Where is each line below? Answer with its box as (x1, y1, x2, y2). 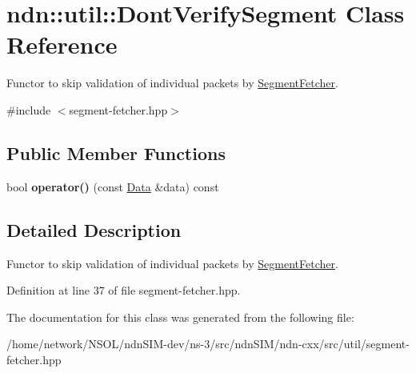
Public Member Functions (6, 140, 226, 165)
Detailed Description (6, 217, 182, 242)
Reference (6, 28, 118, 61)
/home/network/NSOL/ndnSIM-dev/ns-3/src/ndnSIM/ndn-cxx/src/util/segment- (6, 335, 410, 352)
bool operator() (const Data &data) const (6, 178, 219, 195)
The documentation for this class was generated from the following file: (6, 308, 354, 325)
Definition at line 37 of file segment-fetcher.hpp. (6, 282, 241, 299)
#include (6, 101, 51, 118)
